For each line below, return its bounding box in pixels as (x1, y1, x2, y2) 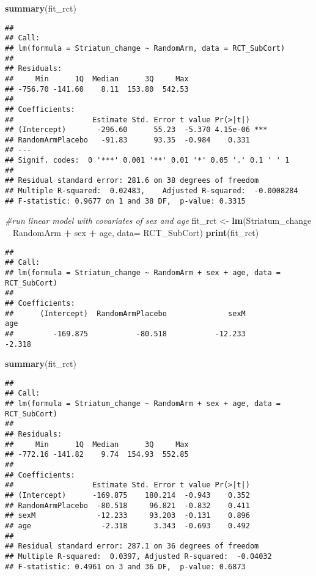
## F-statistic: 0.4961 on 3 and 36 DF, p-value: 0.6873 (5, 562, 246, 571)
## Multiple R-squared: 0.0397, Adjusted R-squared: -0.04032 (5, 552, 272, 561)
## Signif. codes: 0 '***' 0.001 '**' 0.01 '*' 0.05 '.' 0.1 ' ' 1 (5, 156, 290, 165)
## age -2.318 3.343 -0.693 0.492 (5, 521, 250, 530)
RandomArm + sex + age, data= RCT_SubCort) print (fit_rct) (12, 226, 259, 238)
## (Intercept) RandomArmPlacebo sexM (5, 309, 246, 318)
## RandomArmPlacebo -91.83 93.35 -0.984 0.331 (5, 135, 250, 144)
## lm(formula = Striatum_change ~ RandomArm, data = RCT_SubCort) (5, 43, 285, 53)
